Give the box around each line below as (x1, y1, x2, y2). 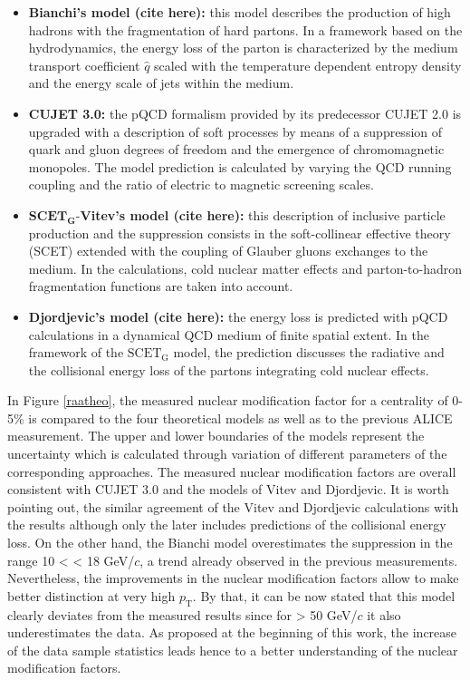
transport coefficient (28, 55, 140, 74)
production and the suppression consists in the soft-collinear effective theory (28, 223, 451, 242)
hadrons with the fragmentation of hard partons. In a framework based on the (28, 20, 463, 39)
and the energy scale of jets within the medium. (28, 73, 294, 92)
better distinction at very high (7, 586, 176, 605)
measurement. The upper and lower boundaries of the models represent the (7, 426, 425, 445)
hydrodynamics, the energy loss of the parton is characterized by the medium (28, 38, 458, 57)
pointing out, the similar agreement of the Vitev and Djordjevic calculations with (7, 497, 459, 516)
